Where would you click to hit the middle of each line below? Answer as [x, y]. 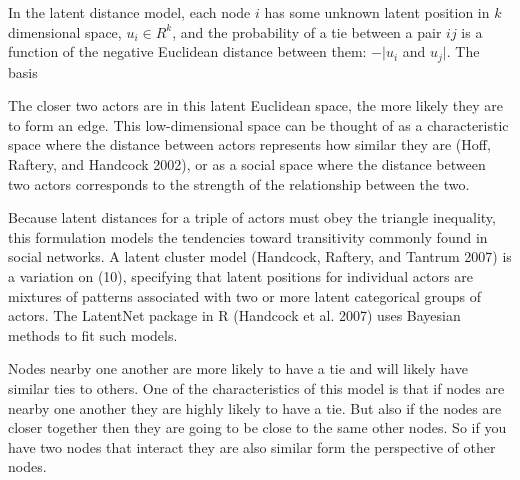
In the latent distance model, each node [129, 12]
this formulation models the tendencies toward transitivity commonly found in [248, 236]
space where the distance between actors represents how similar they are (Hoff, [249, 144]
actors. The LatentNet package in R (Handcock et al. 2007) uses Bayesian [234, 315]
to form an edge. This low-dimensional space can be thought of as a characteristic [258, 124]
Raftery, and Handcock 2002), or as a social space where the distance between [247, 164]
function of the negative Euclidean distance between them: [187, 51]
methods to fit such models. [93, 334]
